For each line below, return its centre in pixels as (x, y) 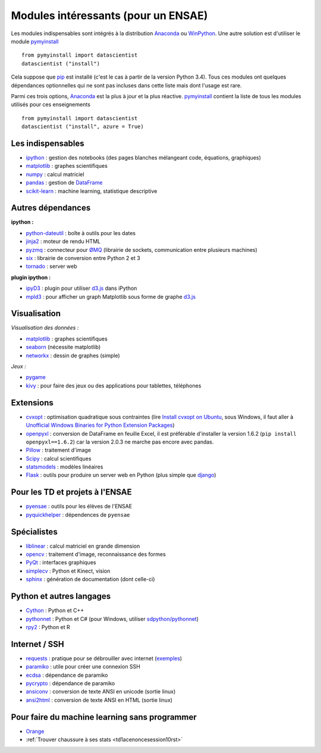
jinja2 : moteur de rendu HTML (63, 242)
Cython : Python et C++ (55, 611)
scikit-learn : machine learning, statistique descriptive (92, 191)
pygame (36, 377)
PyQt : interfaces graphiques (61, 563)
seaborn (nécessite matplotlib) (63, 347)
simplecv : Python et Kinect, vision (68, 571)
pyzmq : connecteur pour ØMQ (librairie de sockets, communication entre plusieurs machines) (142, 249)
